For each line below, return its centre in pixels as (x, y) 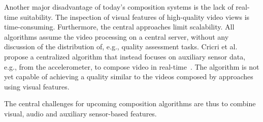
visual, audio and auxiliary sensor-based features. (80, 113)
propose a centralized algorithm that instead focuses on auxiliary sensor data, (125, 56)
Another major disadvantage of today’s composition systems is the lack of (119, 7)
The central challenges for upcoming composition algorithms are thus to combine (130, 103)
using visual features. (37, 86)
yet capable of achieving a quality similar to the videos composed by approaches (129, 77)
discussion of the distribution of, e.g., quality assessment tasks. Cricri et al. (121, 47)
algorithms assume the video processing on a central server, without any (117, 36)
